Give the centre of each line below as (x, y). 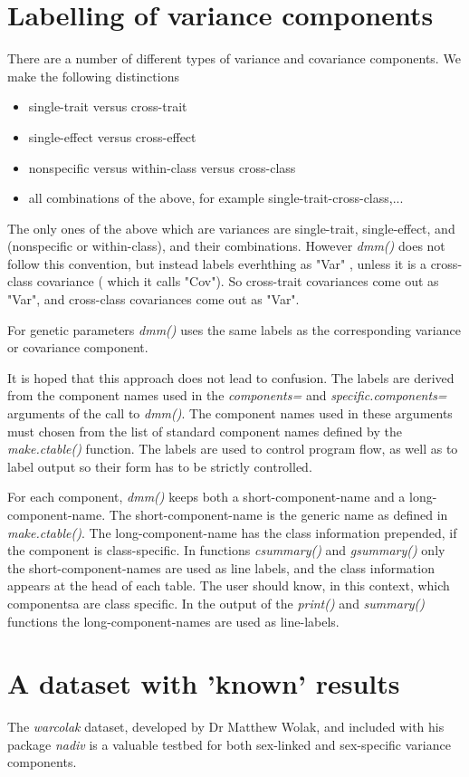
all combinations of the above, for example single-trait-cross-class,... (216, 198)
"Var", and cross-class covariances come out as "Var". (153, 299)
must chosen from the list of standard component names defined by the (205, 431)
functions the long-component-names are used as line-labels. (173, 621)
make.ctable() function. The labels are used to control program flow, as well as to (233, 449)
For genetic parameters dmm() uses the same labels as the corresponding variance (234, 329)
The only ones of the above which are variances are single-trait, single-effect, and (231, 228)
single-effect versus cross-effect (112, 136)
